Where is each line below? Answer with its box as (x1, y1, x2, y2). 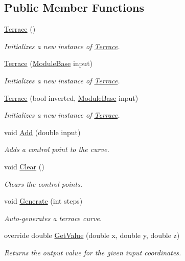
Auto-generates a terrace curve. (4, 212, 102, 223)
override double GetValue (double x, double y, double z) (4, 230, 180, 241)
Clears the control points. (4, 178, 83, 189)
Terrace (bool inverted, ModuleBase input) (4, 92, 138, 103)
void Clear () (4, 161, 44, 171)
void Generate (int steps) (4, 195, 83, 206)
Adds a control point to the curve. (4, 144, 109, 155)
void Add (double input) (4, 126, 81, 137)
